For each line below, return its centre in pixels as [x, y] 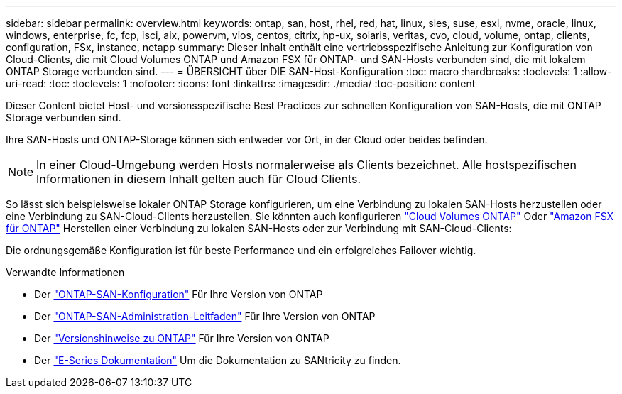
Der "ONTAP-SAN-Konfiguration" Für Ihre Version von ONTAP [179, 294]
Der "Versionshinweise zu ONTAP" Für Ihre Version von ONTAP [182, 338]
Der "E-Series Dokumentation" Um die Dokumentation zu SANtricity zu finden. [218, 360]
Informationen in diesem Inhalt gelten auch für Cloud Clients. [199, 179]
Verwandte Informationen [65, 272]
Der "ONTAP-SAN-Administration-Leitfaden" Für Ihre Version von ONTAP [205, 316]
